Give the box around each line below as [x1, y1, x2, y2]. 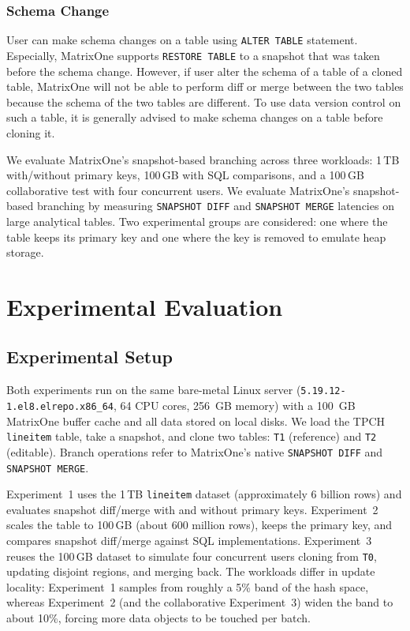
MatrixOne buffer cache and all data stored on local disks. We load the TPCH [6, 412, 386, 429]
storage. [6, 244, 44, 261]
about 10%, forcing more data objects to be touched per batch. [6, 610, 311, 626]
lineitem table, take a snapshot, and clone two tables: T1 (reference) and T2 [6, 428, 377, 445]
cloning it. [6, 124, 55, 141]
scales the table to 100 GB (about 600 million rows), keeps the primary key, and [6, 516, 393, 533]
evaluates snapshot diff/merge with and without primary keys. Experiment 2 [6, 501, 378, 517]
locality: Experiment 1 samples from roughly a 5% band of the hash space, [6, 578, 369, 595]
